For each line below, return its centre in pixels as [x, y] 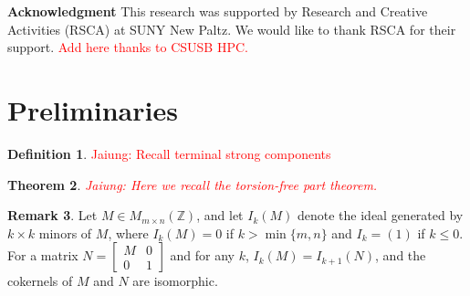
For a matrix [43, 255]
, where [128, 233]
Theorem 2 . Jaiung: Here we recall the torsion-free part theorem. [193, 184]
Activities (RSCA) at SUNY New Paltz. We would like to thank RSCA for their [232, 29]
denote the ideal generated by [380, 215]
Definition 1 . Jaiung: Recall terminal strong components [169, 153]
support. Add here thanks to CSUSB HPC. [128, 47]
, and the [401, 255]
